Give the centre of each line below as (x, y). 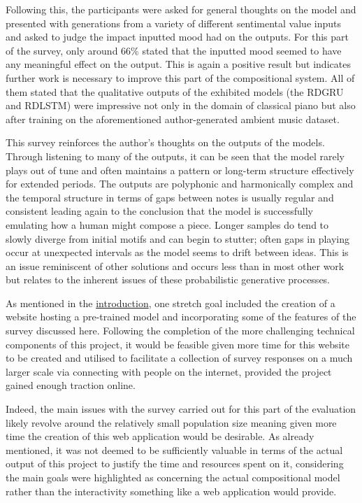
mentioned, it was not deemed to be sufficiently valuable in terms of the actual (174, 449)
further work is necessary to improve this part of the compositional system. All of (180, 77)
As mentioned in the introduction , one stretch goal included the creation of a (171, 303)
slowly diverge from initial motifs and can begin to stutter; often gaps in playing (178, 238)
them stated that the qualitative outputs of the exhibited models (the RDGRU (175, 91)
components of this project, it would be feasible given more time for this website (178, 344)
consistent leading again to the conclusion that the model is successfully (159, 211)
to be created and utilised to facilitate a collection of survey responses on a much (179, 358)
